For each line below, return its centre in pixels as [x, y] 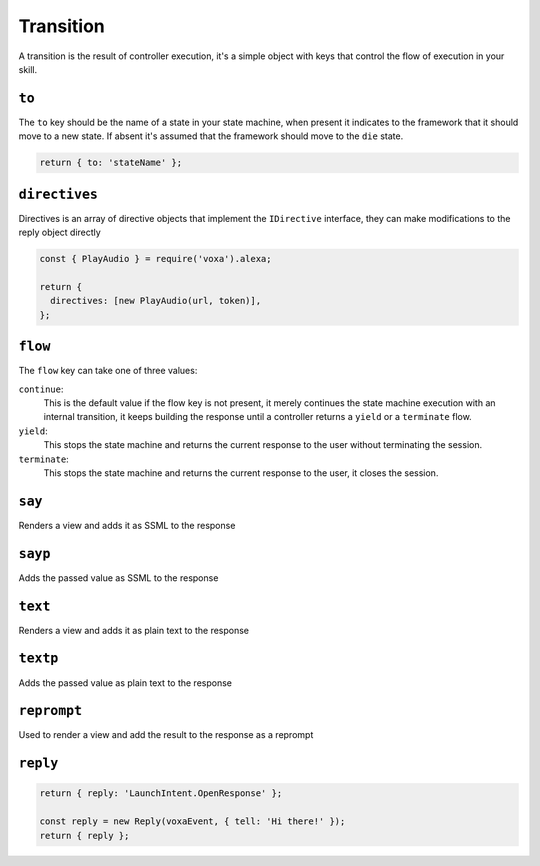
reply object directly [60, 232]
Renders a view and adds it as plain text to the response [134, 630]
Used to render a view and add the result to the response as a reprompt [166, 735]
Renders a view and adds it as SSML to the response [127, 525]
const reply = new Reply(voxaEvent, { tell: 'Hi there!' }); [192, 821]
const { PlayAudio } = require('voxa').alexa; [155, 259]
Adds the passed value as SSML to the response [118, 577]
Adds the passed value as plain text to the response [125, 682]
